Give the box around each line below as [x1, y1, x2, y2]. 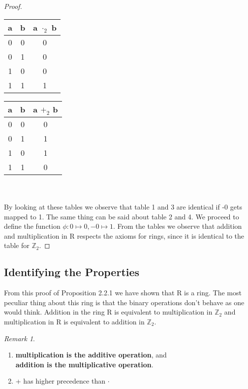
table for [4, 240, 30, 250]
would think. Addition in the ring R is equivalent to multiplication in [4, 307, 213, 317]
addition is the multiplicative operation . [15, 359, 154, 369]
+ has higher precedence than [15, 376, 105, 386]
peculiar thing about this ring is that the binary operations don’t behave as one [4, 297, 245, 307]
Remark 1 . [4, 333, 35, 343]
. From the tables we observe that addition [113, 221, 242, 231]
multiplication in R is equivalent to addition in [4, 316, 145, 326]
